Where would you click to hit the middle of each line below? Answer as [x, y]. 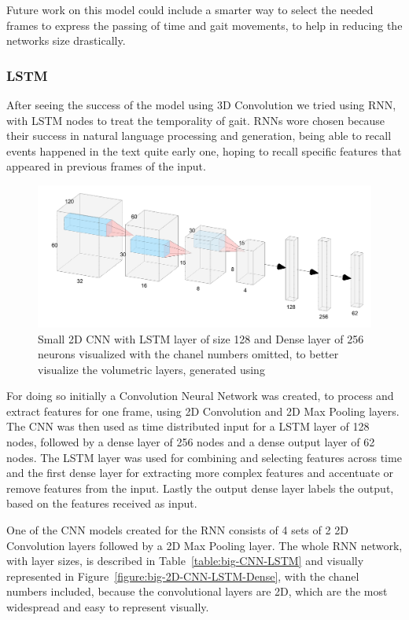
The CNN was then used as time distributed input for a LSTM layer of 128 [188, 426]
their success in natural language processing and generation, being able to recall [199, 136]
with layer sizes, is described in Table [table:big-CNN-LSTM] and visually [185, 561]
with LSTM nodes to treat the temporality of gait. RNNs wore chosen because [196, 120]
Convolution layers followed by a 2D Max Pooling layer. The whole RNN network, [204, 545]
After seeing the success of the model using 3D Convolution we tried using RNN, [201, 105]
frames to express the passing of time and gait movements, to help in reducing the [204, 25]
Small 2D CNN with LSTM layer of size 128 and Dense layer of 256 [201, 338]
